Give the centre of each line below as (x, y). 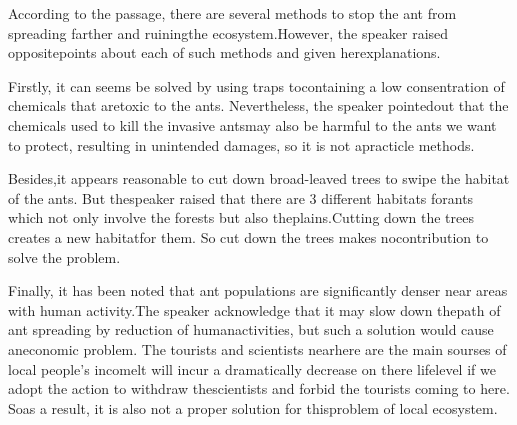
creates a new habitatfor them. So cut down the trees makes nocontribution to (248, 236)
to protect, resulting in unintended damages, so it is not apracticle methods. (241, 144)
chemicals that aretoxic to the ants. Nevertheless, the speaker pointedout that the (258, 105)
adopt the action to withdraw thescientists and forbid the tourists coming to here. (259, 388)
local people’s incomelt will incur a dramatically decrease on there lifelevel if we (252, 368)
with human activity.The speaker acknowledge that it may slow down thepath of (254, 309)
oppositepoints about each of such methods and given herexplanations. (224, 52)
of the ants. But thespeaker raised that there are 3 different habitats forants (241, 197)
